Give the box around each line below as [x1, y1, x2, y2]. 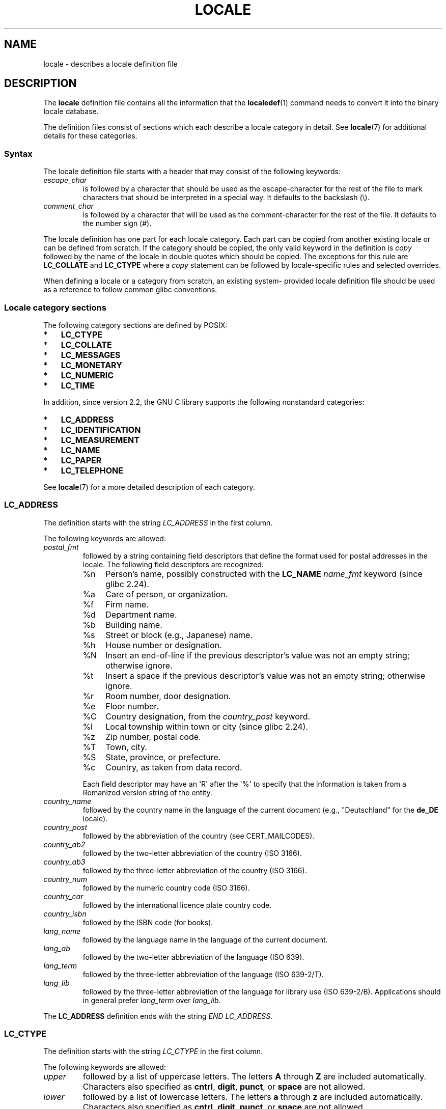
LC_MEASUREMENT [61, 434, 140, 445]
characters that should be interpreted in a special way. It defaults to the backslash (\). [82, 193, 370, 202]
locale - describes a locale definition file [43, 59, 178, 68]
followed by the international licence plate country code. [82, 900, 272, 909]
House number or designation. [105, 640, 222, 650]
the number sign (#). [82, 219, 152, 228]
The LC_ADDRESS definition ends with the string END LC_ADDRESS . [43, 1011, 273, 1020]
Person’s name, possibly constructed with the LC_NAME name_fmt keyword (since [105, 568, 423, 579]
